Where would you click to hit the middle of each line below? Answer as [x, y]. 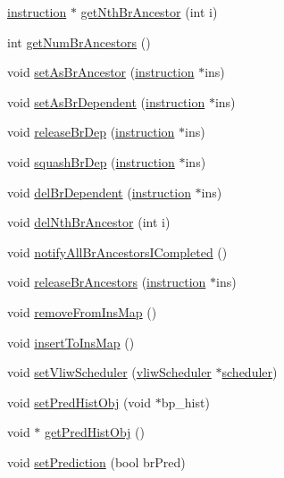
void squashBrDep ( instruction [91, 161]
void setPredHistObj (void [79, 402]
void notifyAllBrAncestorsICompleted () [117, 252]
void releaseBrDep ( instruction [91, 132]
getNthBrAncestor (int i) [149, 12]
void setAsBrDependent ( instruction [106, 101]
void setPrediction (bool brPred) [96, 461]
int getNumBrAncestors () [79, 42]
